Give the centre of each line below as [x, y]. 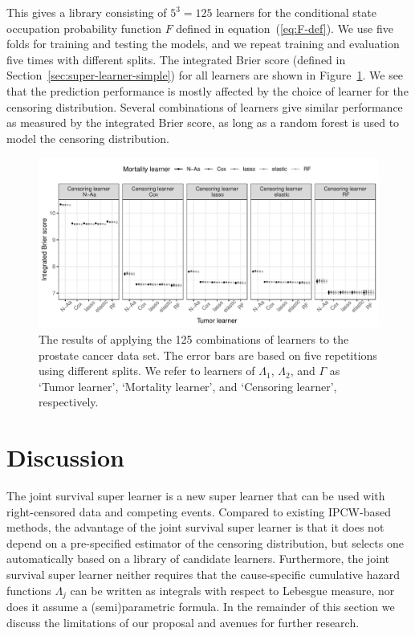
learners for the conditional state [296, 12]
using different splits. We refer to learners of [147, 371]
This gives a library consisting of [87, 12]
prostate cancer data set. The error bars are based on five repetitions [208, 355]
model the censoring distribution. [88, 138]
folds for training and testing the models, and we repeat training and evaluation [203, 44]
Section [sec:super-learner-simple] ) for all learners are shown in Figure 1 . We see [205, 75]
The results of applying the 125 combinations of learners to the [194, 338]
